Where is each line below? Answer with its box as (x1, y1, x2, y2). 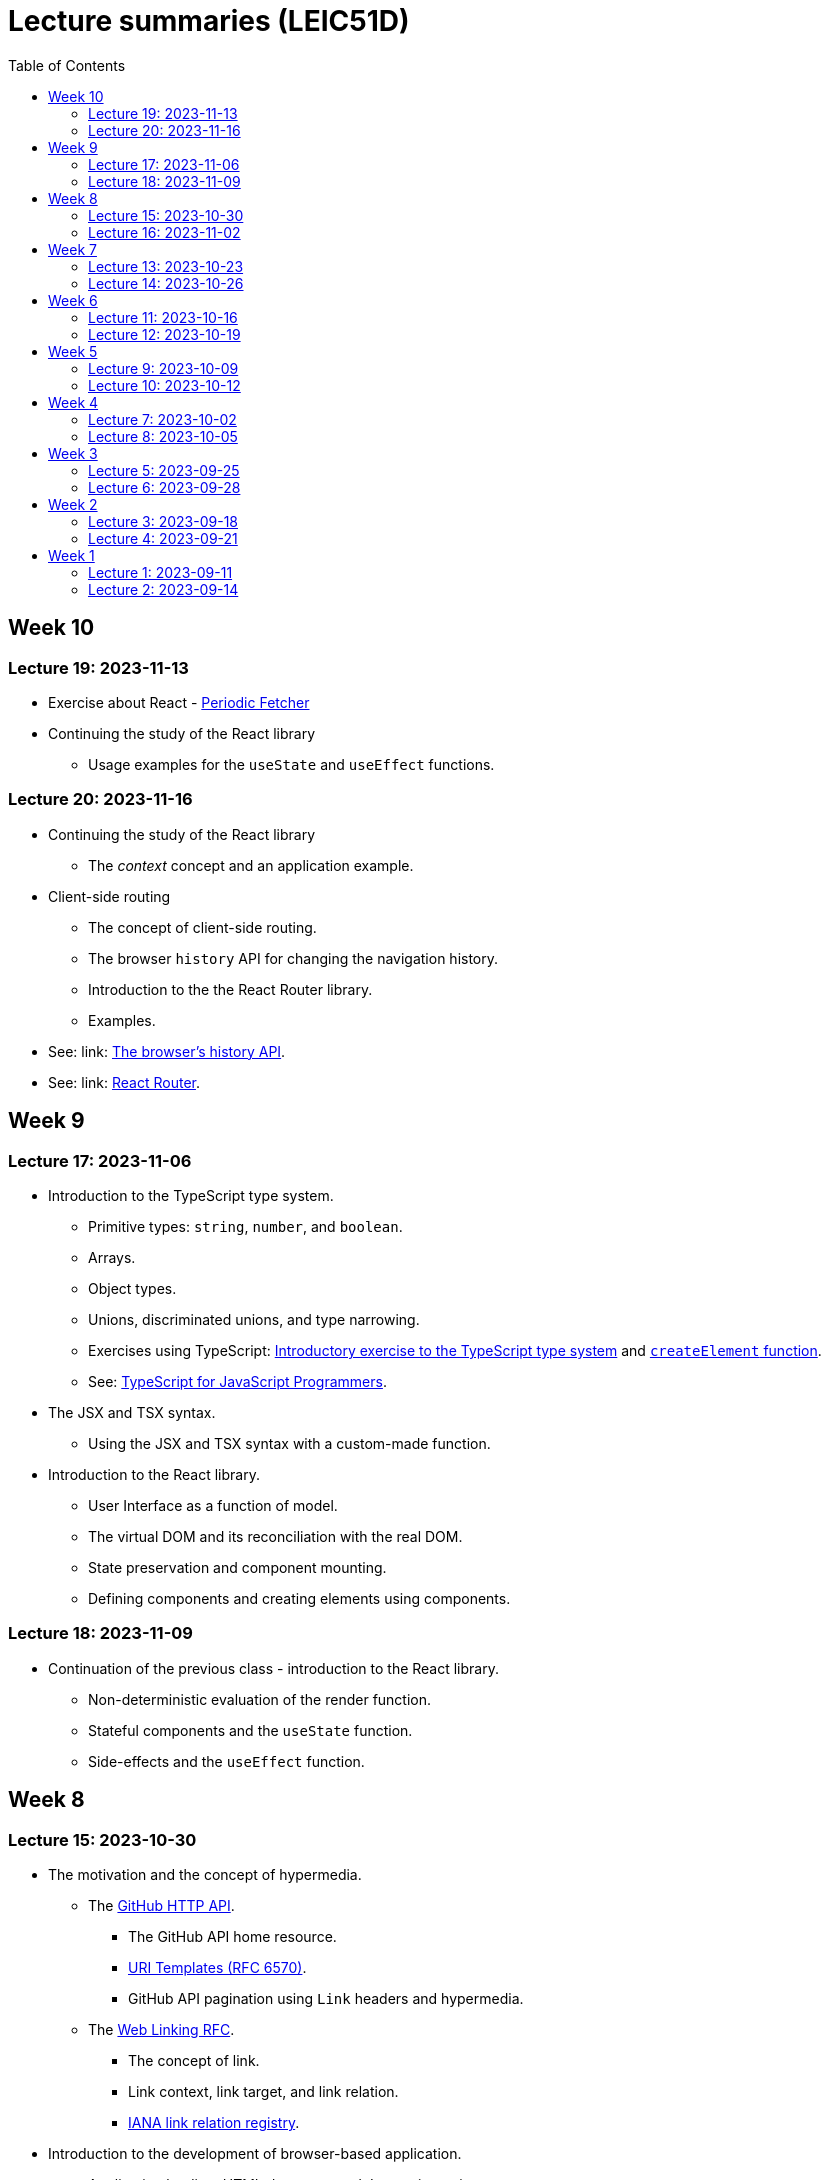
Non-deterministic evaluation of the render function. (88, 1690, 432, 1708)
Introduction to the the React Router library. (88, 980, 373, 998)
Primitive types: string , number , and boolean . (88, 1217, 403, 1235)
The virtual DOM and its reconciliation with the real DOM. (88, 1527, 463, 1545)
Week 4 (48, 393, 99, 411)
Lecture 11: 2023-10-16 (88, 308, 238, 326)
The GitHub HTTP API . (88, 1896, 235, 1914)
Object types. (88, 1279, 177, 1297)
